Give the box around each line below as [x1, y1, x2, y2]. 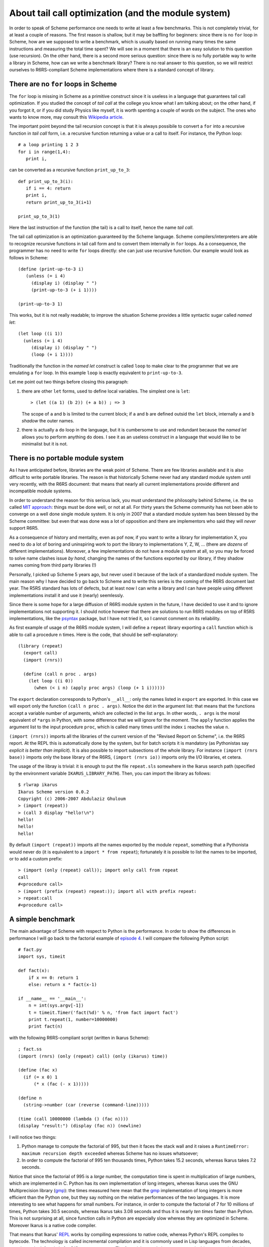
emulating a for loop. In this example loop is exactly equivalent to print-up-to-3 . [9, 370, 183, 376]
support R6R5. [9, 525, 39, 531]
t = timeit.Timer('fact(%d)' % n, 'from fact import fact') [28, 1010, 179, 1015]
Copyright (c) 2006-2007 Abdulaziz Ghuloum [18, 796, 126, 802]
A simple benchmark [9, 915, 75, 924]
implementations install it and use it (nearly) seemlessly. [9, 592, 124, 598]
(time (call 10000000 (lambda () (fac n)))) [18, 1116, 129, 1122]
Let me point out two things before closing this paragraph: [9, 379, 129, 385]
